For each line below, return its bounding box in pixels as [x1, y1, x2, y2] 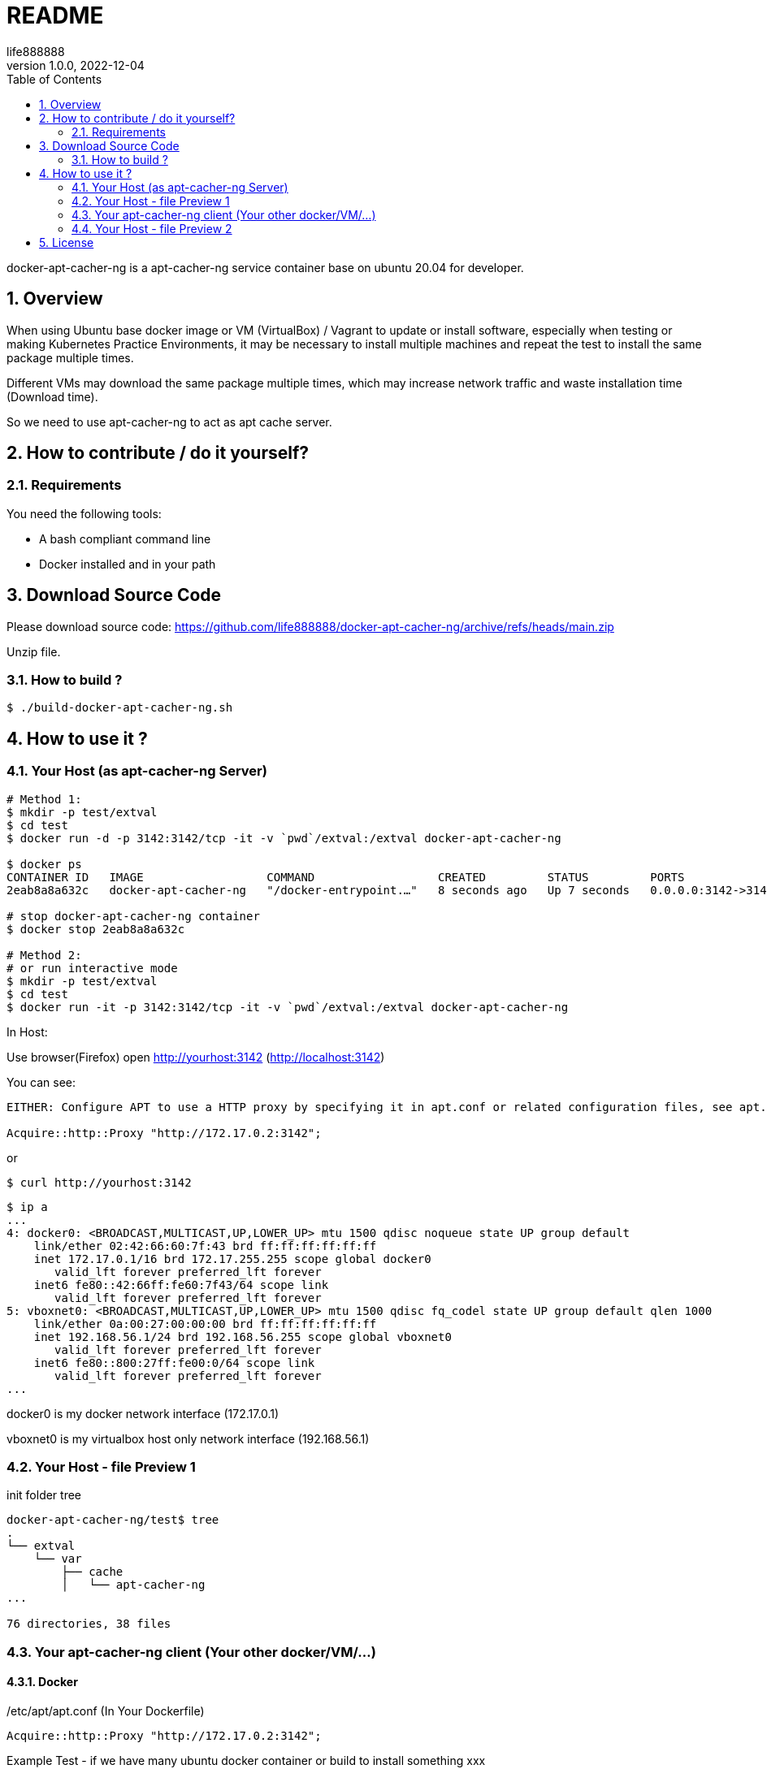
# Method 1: [6, 792, 82, 806]
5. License [39, 235, 94, 249]
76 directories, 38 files [6, 1617, 171, 1631]
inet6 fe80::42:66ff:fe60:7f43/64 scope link [33, 1278, 329, 1291]
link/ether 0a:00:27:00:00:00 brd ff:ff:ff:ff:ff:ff [33, 1317, 377, 1330]
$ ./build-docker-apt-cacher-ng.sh [6, 701, 233, 715]
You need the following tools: [6, 506, 162, 521]
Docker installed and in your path [39, 556, 216, 571]
